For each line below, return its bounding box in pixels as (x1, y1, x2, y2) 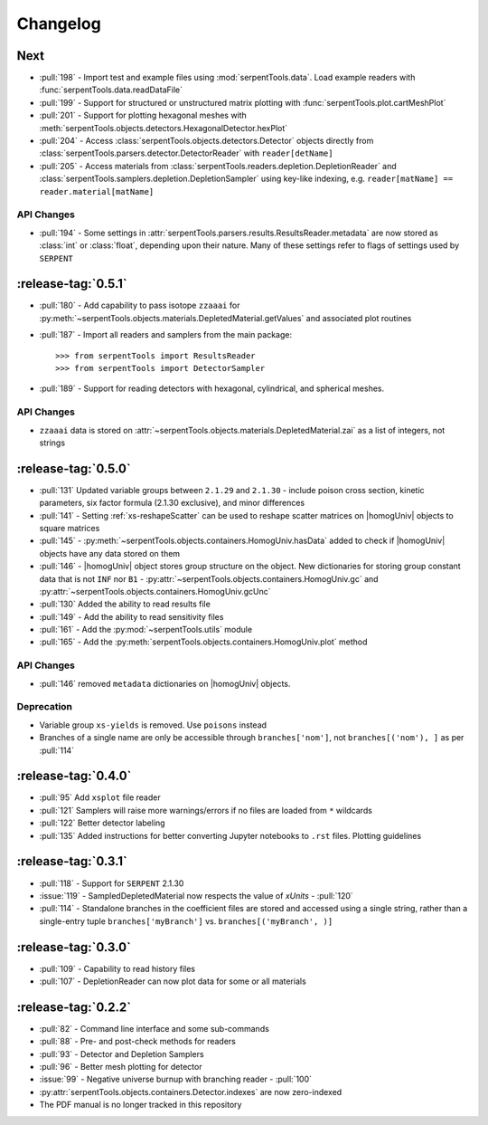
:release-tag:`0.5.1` (16, 276, 128, 291)
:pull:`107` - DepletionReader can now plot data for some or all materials (39, 976, 306, 987)
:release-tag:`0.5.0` (16, 461, 131, 476)
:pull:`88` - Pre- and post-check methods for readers (39, 1036, 237, 1047)
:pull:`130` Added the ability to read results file (39, 598, 211, 610)
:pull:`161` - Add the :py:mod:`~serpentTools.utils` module (39, 624, 253, 635)
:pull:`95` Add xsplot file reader (39, 792, 162, 803)
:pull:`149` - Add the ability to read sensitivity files (39, 611, 224, 622)
